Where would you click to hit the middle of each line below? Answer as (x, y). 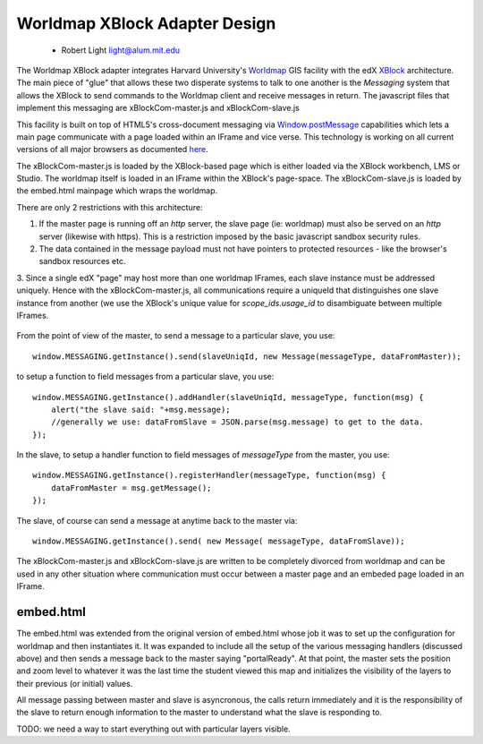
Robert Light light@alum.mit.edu (121, 50)
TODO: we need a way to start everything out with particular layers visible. (153, 729)
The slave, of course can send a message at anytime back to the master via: (157, 520)
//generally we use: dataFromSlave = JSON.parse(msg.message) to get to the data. (237, 422)
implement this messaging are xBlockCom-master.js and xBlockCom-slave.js (158, 108)
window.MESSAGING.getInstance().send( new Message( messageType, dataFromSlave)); (219, 541)
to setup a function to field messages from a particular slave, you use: (145, 377)
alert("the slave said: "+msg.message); (141, 409)
